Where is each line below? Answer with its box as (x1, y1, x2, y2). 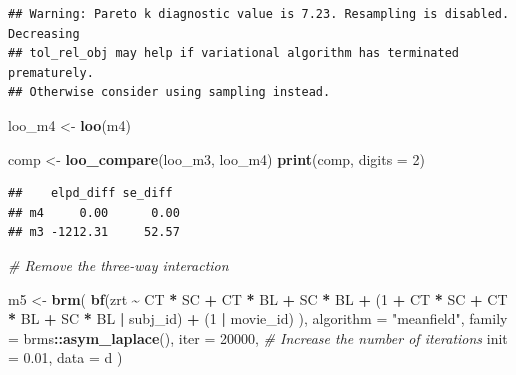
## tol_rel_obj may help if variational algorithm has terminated (8, 46, 460, 61)
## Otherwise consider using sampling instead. (8, 85, 331, 100)
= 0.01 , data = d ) (8, 347, 123, 368)
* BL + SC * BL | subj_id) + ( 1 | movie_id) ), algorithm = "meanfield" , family (8, 308, 508, 329)
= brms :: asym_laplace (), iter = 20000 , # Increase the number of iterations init (8, 327, 508, 348)
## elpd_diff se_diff (8, 186, 173, 201)
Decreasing (8, 26, 80, 41)
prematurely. (8, 65, 94, 80)
